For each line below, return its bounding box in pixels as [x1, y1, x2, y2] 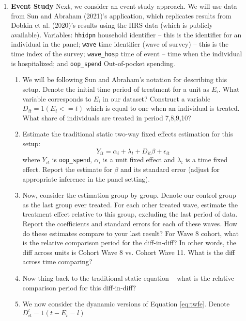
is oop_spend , [52, 154, 92, 165]
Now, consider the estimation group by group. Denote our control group [22, 190, 236, 200]
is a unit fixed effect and [103, 154, 175, 165]
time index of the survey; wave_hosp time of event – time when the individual [11, 49, 242, 59]
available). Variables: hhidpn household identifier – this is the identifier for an [11, 29, 242, 39]
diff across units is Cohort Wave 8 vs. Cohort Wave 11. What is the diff [22, 247, 235, 257]
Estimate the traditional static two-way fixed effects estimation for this [22, 129, 233, 139]
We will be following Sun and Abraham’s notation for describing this [22, 74, 227, 84]
